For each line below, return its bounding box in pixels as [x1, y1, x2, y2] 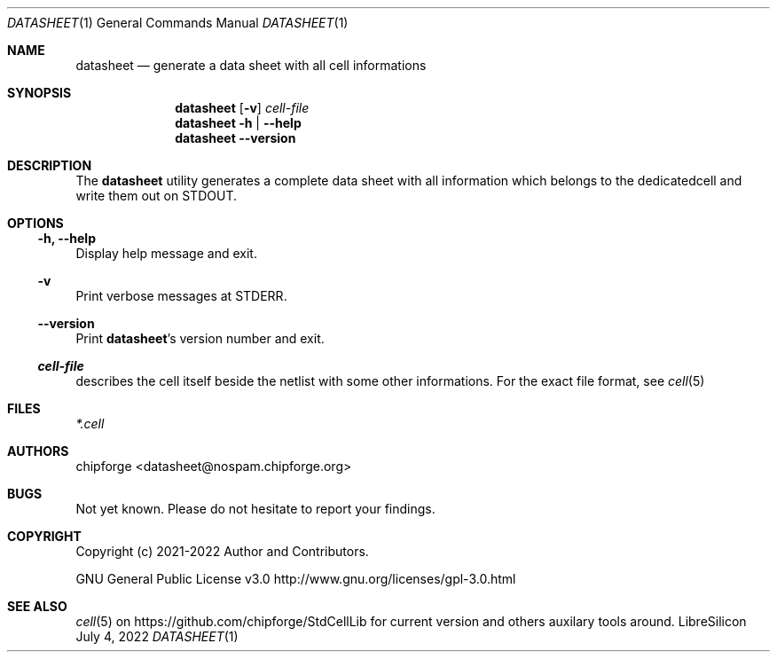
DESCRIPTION [7, 158, 92, 173]
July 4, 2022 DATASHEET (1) [75, 629, 239, 644]
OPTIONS [7, 216, 64, 231]
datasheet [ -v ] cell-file [175, 100, 310, 115]
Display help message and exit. [75, 246, 257, 261]
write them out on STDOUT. [75, 188, 237, 203]
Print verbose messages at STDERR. [75, 288, 287, 303]
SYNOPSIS [7, 85, 72, 100]
